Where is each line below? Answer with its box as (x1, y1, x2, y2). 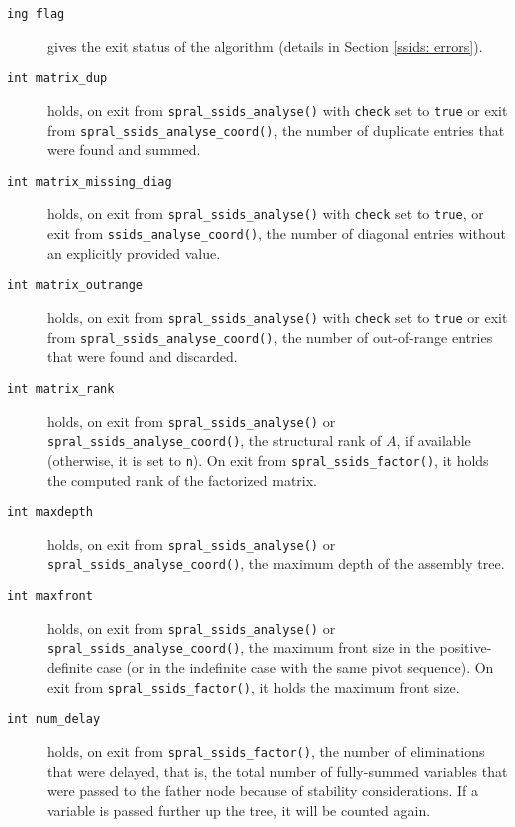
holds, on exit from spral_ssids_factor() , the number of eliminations (47, 741, 485, 761)
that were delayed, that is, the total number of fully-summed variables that (47, 760, 508, 781)
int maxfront (7, 589, 93, 604)
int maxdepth (7, 505, 93, 520)
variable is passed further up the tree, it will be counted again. (47, 799, 431, 820)
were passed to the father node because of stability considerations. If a (47, 780, 479, 801)
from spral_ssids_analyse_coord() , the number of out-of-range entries (47, 326, 493, 347)
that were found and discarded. (47, 346, 238, 367)
